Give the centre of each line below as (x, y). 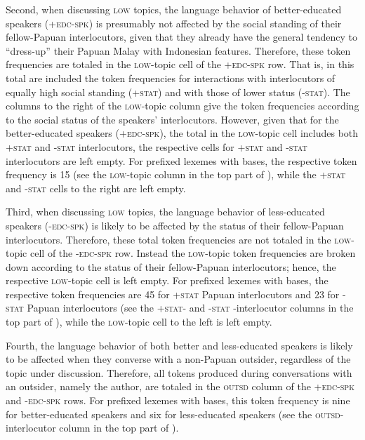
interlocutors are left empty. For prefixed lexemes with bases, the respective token (181, 160)
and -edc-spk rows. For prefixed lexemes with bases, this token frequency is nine (178, 400)
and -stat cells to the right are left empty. (96, 188)
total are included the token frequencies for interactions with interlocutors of (171, 78)
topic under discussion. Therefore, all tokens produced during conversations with (179, 372)
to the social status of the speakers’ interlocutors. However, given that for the (172, 119)
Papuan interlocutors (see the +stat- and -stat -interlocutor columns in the (190, 308)
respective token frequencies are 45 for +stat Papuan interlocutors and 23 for (173, 294)
